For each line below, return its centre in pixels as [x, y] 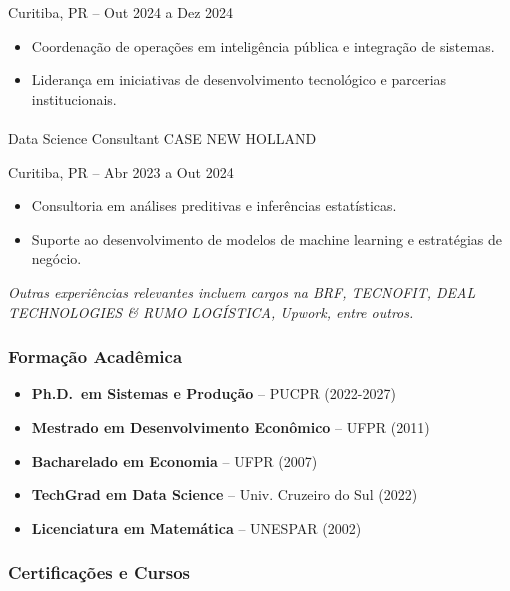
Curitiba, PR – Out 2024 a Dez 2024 [121, 12]
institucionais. [74, 98]
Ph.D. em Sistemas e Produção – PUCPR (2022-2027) [213, 393]
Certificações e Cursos [99, 572]
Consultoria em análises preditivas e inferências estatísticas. [214, 205]
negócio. [56, 258]
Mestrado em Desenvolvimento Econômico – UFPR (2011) [230, 426]
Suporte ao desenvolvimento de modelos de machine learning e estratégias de [266, 238]
